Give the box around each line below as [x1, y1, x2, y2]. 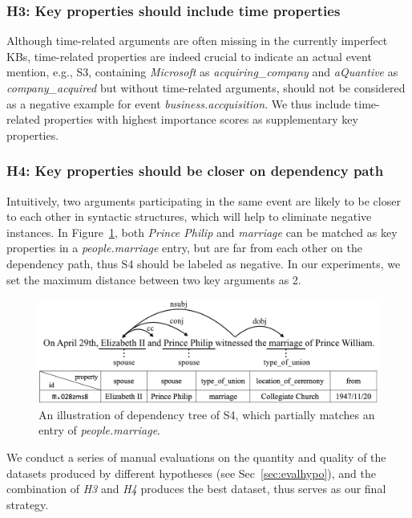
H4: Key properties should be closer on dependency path [6, 161, 384, 181]
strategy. [6, 496, 49, 512]
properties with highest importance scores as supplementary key [43, 111, 358, 128]
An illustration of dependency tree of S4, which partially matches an [38, 406, 375, 422]
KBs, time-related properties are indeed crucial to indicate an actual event [6, 47, 372, 64]
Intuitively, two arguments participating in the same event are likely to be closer [6, 192, 401, 209]
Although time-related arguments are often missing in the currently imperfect [6, 32, 388, 49]
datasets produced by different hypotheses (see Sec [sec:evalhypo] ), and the [6, 464, 376, 481]
